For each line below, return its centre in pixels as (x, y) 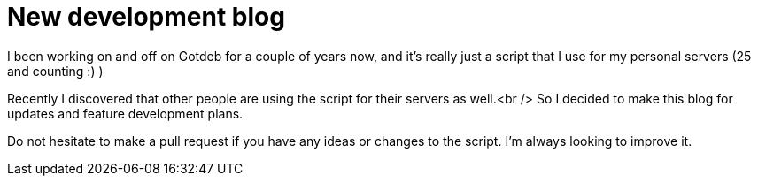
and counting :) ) (55, 71)
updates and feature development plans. (125, 113)
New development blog (146, 17)
